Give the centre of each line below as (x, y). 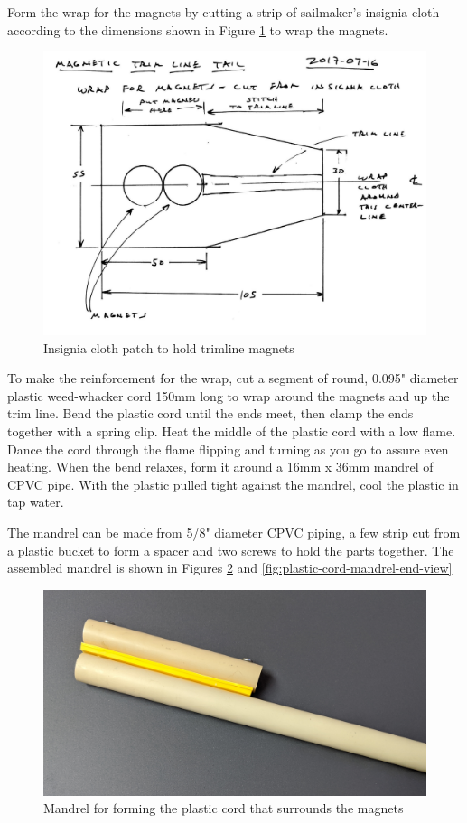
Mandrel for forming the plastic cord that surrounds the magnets (224, 808)
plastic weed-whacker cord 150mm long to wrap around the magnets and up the (229, 395)
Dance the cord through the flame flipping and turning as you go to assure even (228, 449)
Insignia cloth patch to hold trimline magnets (169, 347)
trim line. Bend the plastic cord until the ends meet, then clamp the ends (210, 413)
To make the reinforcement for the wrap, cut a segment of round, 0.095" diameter (233, 378)
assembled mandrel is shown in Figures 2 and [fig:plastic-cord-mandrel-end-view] (230, 568)
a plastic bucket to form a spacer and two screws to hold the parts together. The (231, 550)
